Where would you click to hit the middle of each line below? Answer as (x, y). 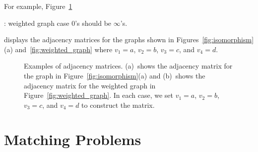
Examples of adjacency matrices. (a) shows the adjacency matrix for (128, 66)
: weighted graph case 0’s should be (58, 23)
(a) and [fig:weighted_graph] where (58, 49)
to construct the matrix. (118, 105)
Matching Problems (73, 139)
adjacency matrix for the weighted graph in (90, 85)
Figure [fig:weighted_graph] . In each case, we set (99, 95)
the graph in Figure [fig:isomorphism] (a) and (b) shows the (115, 75)
